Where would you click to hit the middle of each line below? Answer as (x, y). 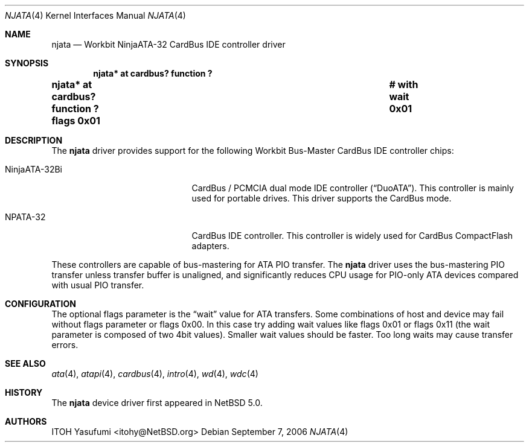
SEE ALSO (25, 363)
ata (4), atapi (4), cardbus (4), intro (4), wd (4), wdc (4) (155, 374)
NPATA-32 (25, 217)
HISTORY (24, 392)
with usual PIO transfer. (98, 285)
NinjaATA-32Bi (34, 169)
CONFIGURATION (40, 304)
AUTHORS (26, 421)
